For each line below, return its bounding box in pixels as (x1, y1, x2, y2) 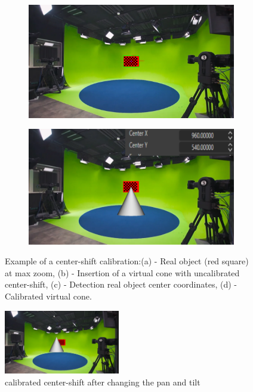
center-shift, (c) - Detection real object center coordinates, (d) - (5, 278, 237, 291)
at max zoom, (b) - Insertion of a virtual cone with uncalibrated (5, 266, 240, 279)
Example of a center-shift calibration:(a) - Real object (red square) (5, 255, 249, 267)
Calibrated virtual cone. (5, 289, 92, 302)
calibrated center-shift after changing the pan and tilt (5, 375, 200, 388)
